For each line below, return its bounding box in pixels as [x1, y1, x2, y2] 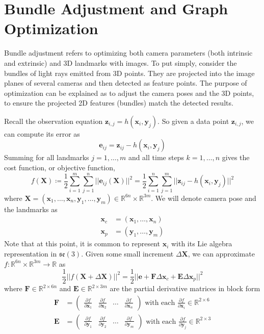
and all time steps [128, 152, 184, 163]
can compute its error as [4, 128, 80, 139]
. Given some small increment [81, 248, 174, 259]
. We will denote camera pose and [151, 192, 256, 203]
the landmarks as [4, 203, 58, 214]
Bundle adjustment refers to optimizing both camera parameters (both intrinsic [4, 47, 253, 58]
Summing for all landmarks [4, 152, 89, 163]
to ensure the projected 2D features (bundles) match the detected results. [4, 97, 233, 108]
